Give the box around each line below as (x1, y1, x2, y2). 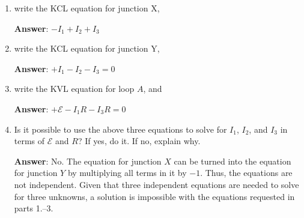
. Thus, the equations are (200, 166, 293, 179)
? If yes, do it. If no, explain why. (78, 135, 201, 147)
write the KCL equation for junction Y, (14, 42, 160, 55)
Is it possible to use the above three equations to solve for (14, 123, 227, 135)
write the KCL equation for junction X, (14, 2, 160, 14)
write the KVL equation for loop (14, 82, 135, 95)
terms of (14, 135, 45, 147)
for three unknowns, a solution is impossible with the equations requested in (14, 190, 295, 202)
